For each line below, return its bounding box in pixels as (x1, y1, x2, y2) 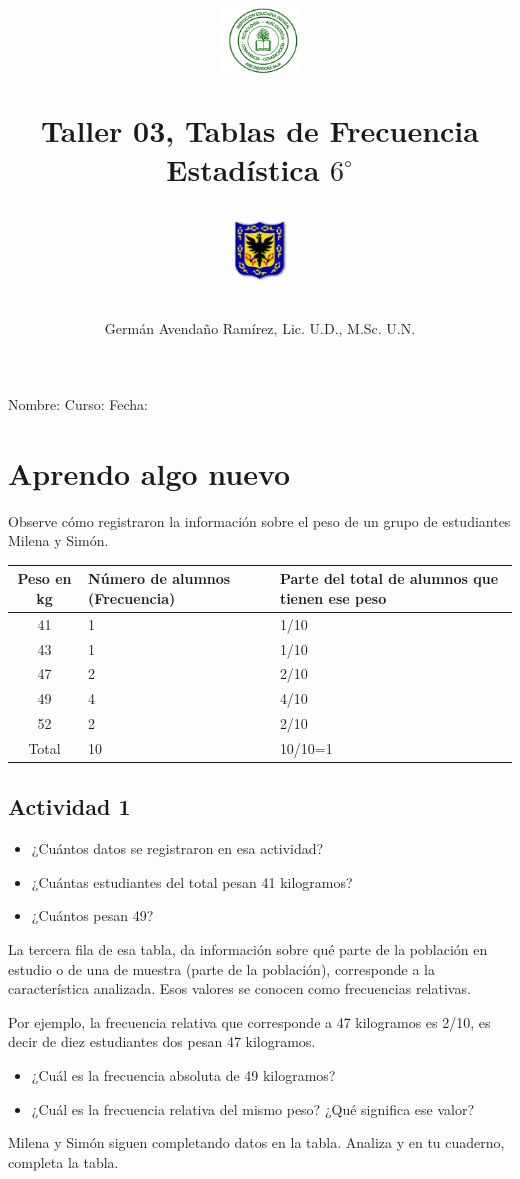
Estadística (166, 148, 320, 189)
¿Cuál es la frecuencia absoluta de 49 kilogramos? (31, 1064, 336, 1085)
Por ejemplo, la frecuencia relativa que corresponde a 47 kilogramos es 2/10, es (8, 1011, 491, 1032)
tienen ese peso (279, 587, 387, 608)
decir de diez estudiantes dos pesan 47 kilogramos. (8, 1031, 316, 1052)
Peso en (17, 568, 72, 589)
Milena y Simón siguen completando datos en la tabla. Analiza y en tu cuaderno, (8, 1132, 505, 1153)
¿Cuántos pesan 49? (31, 905, 154, 926)
